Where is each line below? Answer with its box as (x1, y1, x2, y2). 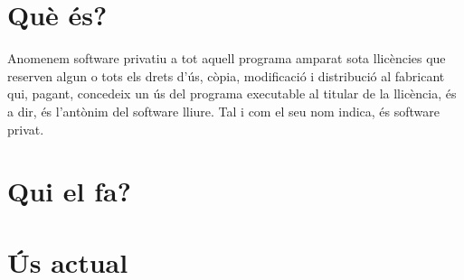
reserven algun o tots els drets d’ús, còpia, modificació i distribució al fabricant (7, 66, 445, 85)
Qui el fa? (7, 173, 131, 210)
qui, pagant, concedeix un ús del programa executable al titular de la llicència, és (7, 84, 457, 103)
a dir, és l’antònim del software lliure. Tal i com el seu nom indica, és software (7, 101, 440, 120)
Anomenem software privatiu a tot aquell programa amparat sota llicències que (7, 49, 446, 68)
